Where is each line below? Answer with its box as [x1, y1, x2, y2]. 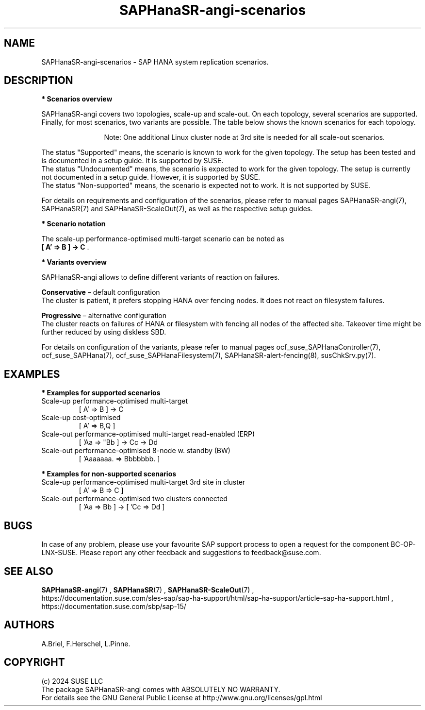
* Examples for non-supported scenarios [41, 470, 177, 478]
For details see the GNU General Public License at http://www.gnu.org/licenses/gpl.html [41, 693, 322, 702]
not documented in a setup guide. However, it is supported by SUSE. [41, 173, 261, 182]
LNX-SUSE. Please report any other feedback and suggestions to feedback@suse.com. [41, 548, 321, 557]
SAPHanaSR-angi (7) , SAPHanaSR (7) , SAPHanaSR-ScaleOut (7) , [41, 585, 254, 594]
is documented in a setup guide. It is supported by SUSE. [41, 156, 224, 165]
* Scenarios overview [41, 95, 113, 103]
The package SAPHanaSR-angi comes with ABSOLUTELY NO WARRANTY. [41, 685, 280, 693]
